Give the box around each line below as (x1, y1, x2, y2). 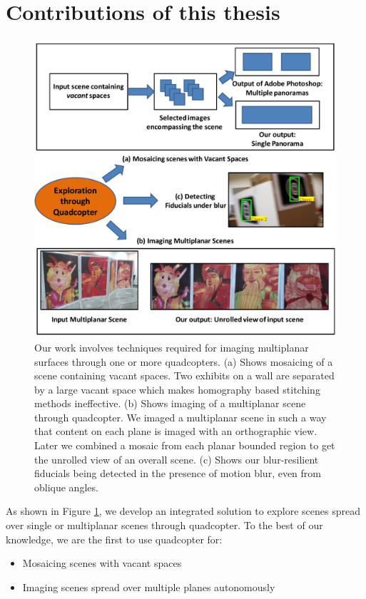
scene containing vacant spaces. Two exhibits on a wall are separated (34, 368, 335, 383)
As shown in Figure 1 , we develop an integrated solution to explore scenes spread (6, 503, 361, 518)
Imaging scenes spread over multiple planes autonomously (22, 579, 275, 594)
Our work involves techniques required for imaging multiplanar (34, 339, 309, 354)
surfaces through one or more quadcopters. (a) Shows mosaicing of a (34, 354, 333, 369)
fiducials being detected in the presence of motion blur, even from (34, 466, 321, 481)
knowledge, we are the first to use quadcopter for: (6, 531, 223, 546)
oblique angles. (34, 479, 98, 494)
